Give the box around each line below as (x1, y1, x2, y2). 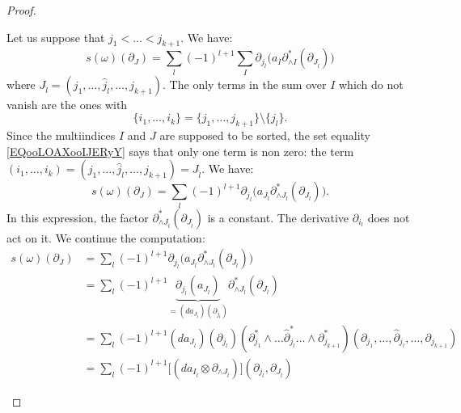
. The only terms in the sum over (163, 75, 327, 92)
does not (367, 209, 410, 225)
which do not (338, 75, 404, 92)
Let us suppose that (6, 28, 105, 45)
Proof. (6, 2, 36, 18)
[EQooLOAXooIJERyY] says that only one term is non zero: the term (6, 142, 354, 159)
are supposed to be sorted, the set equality (159, 127, 370, 144)
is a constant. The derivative (207, 209, 349, 225)
